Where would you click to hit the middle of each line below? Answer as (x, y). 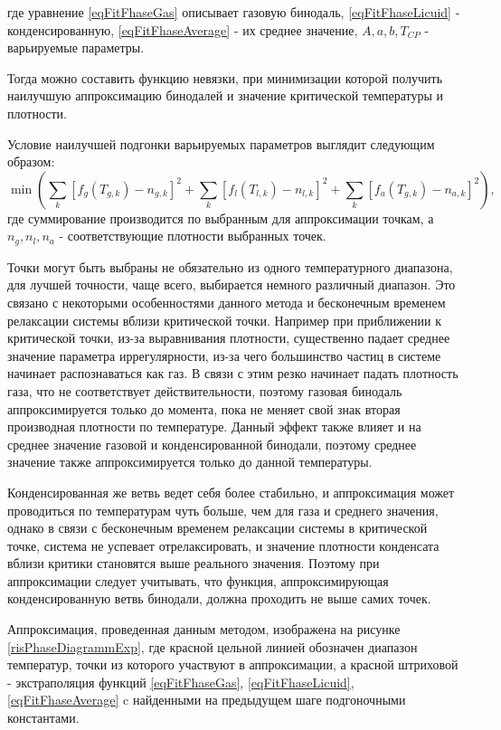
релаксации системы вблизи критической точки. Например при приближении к (224, 320)
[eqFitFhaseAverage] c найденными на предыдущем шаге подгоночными (207, 700)
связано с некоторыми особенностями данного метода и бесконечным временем (227, 302)
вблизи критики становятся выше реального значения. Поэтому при (194, 563)
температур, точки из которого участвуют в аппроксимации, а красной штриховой (233, 664)
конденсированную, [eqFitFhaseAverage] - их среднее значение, (183, 29)
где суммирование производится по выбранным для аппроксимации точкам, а (221, 218)
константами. (43, 718)
